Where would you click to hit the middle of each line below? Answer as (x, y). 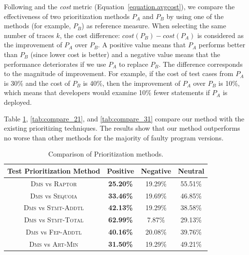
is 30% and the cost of (37, 83)
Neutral (191, 170)
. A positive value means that (142, 45)
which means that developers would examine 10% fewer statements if (107, 92)
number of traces (29, 35)
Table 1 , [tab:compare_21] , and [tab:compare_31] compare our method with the (124, 118)
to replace (133, 64)
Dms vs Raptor (54, 183)
